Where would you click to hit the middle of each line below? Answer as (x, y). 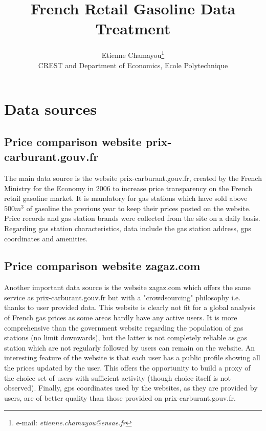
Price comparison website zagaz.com (102, 266)
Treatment (133, 28)
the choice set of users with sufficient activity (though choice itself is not (118, 377)
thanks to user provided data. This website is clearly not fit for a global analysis (130, 307)
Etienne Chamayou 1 (133, 54)
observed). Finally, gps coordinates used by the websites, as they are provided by (131, 388)
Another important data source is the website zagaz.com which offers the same (127, 287)
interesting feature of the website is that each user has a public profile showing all (132, 357)
